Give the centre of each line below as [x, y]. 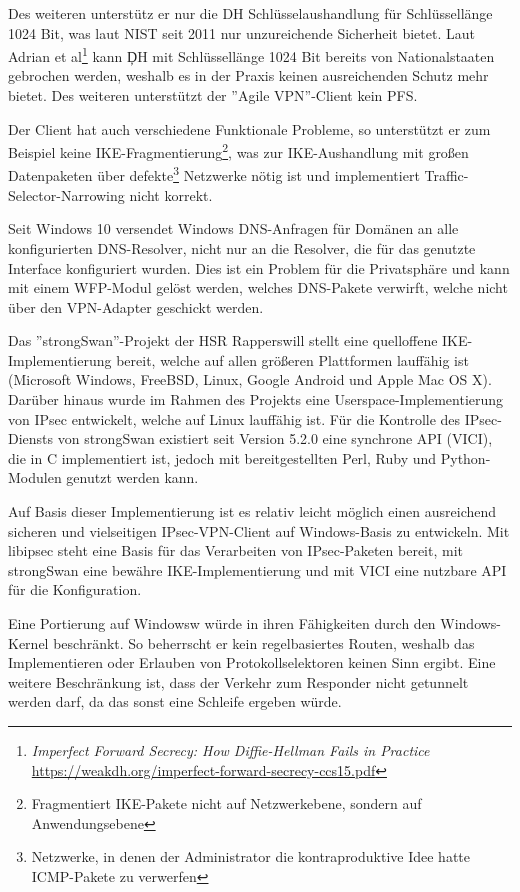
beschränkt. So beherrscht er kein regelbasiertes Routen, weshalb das [264, 642]
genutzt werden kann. [132, 477]
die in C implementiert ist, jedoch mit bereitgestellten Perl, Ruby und [222, 457]
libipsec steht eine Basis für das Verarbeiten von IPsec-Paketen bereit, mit [235, 550]
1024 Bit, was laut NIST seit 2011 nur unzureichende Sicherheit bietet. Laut [241, 32]
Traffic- [446, 175]
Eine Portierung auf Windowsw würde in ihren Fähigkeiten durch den [222, 623]
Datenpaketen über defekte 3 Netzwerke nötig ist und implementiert [214, 174]
